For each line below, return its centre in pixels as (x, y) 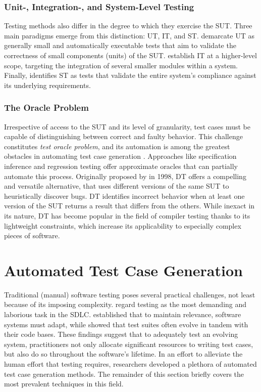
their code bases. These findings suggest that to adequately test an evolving (121, 334)
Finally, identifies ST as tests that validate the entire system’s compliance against (130, 75)
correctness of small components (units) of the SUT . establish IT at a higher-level (130, 55)
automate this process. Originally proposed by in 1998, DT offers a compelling (125, 176)
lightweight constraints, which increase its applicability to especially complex (123, 225)
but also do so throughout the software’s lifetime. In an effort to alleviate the (123, 354)
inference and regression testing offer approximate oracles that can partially (121, 166)
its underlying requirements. (47, 85)
